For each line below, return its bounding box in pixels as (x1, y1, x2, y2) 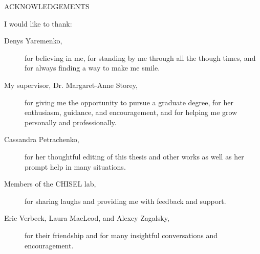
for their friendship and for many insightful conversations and (25, 229, 218, 240)
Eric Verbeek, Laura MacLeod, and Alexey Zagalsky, (4, 213, 169, 223)
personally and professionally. (25, 117, 117, 127)
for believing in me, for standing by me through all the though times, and (25, 52, 256, 63)
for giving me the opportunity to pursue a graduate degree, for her (25, 97, 233, 107)
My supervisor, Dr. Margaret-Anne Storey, (4, 79, 138, 90)
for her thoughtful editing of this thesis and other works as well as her (25, 151, 244, 161)
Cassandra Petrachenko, (4, 134, 79, 145)
